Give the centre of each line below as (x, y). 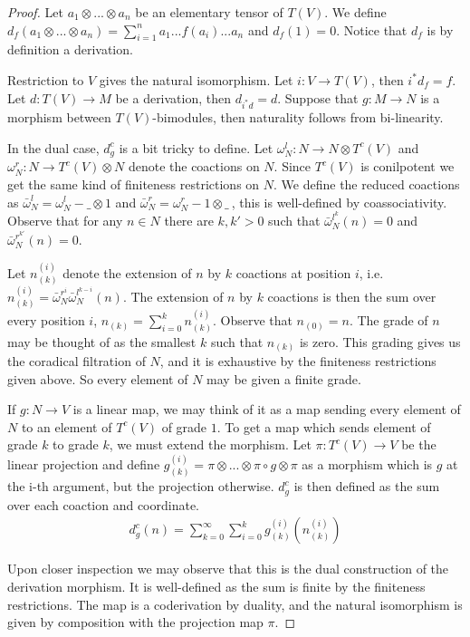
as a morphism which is (367, 464)
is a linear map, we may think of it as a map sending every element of (267, 409)
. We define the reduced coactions (367, 183)
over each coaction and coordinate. (104, 504)
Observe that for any (65, 221)
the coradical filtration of (77, 361)
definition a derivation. (70, 49)
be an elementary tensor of (209, 12)
